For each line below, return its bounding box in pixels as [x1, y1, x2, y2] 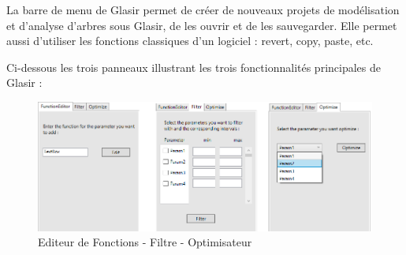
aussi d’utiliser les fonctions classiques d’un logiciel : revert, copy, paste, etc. [6, 32, 374, 49]
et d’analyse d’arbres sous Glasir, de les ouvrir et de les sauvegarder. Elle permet [6, 17, 397, 33]
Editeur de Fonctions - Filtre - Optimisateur [38, 234, 252, 250]
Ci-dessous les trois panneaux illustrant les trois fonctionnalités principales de [6, 58, 381, 75]
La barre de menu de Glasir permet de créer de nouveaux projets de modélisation [6, 2, 400, 17]
